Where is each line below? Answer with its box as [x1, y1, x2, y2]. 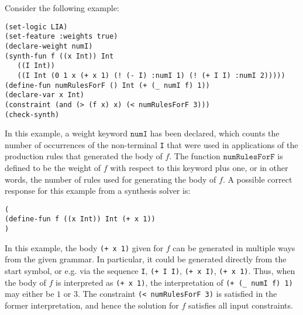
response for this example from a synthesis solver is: [5, 184, 191, 197]
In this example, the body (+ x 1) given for [5, 241, 164, 254]
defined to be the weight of [5, 162, 101, 173]
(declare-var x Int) [5, 91, 85, 100]
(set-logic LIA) [5, 22, 68, 31]
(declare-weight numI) [5, 42, 93, 50]
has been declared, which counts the [150, 127, 280, 139]
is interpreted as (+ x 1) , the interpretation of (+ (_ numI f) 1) [56, 276, 293, 288]
